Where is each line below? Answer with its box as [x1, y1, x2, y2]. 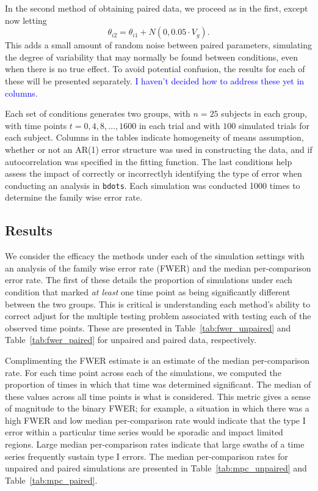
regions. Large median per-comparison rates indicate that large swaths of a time [5, 438, 305, 451]
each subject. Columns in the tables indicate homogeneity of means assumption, [5, 131, 304, 144]
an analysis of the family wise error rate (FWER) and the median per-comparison [5, 261, 311, 274]
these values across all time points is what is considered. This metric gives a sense [5, 389, 311, 402]
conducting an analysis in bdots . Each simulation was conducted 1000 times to [5, 179, 300, 191]
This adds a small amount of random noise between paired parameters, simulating [5, 39, 313, 51]
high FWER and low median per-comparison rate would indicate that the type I [5, 413, 306, 426]
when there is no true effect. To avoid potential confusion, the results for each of [5, 62, 305, 75]
